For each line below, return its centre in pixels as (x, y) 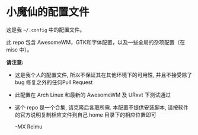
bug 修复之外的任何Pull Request (54, 82)
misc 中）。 (19, 49)
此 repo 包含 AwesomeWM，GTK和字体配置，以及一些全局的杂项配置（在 (96, 42)
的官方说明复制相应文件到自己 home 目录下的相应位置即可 (85, 115)
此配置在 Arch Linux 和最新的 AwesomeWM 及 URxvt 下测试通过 (92, 95)
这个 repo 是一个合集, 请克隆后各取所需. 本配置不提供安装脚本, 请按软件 (101, 107)
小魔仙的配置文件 (48, 12)
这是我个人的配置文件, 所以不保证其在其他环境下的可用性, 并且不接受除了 (103, 75)
